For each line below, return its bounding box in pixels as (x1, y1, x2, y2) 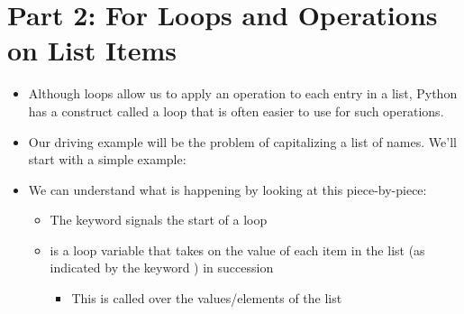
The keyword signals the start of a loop (50, 210, 268, 229)
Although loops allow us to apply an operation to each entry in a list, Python (28, 84, 458, 103)
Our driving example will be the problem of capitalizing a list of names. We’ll (28, 132, 457, 151)
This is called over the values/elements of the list (71, 289, 342, 308)
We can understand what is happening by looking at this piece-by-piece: (28, 180, 427, 199)
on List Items (7, 32, 177, 69)
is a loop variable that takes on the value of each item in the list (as (50, 240, 425, 259)
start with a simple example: (28, 150, 187, 169)
